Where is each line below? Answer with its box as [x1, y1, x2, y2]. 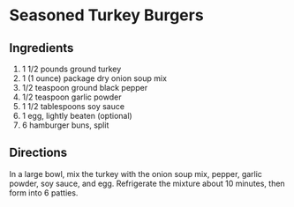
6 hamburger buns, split [21, 120, 109, 130]
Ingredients [9, 41, 74, 55]
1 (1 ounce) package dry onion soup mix [21, 73, 168, 84]
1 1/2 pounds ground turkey [21, 63, 122, 74]
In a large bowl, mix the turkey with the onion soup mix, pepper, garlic [9, 168, 263, 179]
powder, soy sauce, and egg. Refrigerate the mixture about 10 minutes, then [9, 178, 285, 189]
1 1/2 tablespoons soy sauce [21, 101, 125, 111]
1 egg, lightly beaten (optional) [21, 111, 132, 121]
